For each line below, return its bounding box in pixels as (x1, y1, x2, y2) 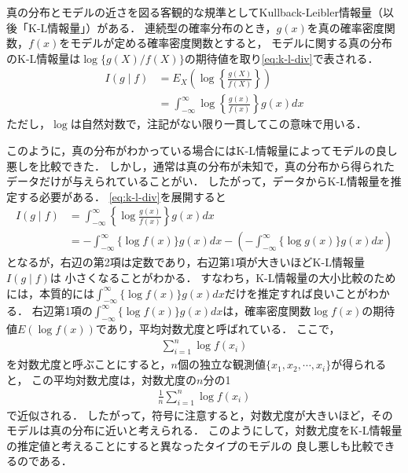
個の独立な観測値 (178, 356, 266, 372)
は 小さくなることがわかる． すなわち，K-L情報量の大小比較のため (50, 269, 396, 286)
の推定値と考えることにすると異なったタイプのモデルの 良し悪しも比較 (6, 437, 373, 453)
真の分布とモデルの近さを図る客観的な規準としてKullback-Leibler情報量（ (6, 4, 383, 20)
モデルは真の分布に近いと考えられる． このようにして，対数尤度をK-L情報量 (6, 422, 402, 438)
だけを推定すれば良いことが (224, 284, 368, 301)
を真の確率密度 (307, 19, 384, 35)
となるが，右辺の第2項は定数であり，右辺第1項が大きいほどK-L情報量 (6, 254, 365, 270)
